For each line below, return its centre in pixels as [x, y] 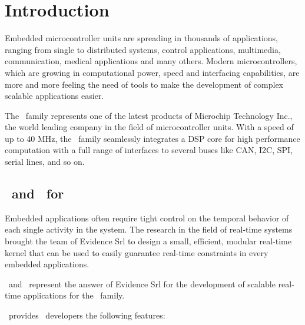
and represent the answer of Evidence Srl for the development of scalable [142, 283]
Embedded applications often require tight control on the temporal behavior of [147, 218]
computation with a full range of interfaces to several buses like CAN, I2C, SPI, [149, 150]
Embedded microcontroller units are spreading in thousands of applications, [142, 38]
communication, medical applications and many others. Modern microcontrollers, [151, 61]
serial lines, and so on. [45, 162]
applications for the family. [74, 295]
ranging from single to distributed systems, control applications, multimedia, [143, 49]
